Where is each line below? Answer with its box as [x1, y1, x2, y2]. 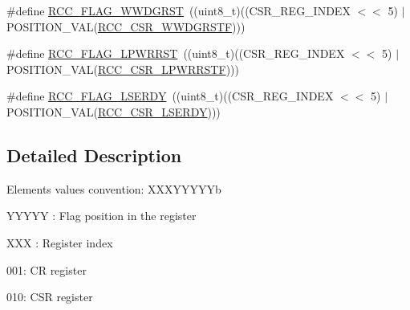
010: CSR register [6, 288, 93, 305]
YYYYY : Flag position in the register [6, 207, 197, 224]
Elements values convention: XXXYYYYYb [6, 180, 221, 197]
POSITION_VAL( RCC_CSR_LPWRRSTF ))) [6, 60, 239, 77]
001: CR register [6, 261, 87, 278]
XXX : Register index [6, 234, 113, 251]
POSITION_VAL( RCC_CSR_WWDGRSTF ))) [6, 18, 246, 35]
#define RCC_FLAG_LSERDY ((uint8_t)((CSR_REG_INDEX [6, 88, 334, 104]
